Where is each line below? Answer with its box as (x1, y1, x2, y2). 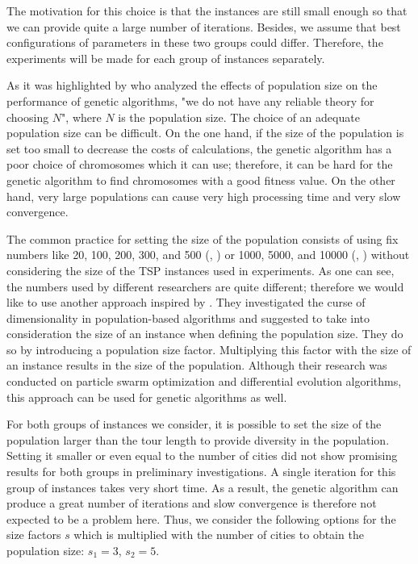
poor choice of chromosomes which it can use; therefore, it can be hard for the (6, 156, 393, 173)
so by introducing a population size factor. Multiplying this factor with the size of (6, 340, 412, 357)
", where (61, 108, 102, 125)
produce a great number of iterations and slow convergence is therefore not (6, 495, 377, 512)
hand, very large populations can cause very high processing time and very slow (6, 187, 401, 204)
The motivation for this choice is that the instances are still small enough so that (6, 2, 408, 19)
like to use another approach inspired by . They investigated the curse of (6, 294, 366, 311)
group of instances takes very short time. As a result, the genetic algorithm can (6, 478, 399, 495)
